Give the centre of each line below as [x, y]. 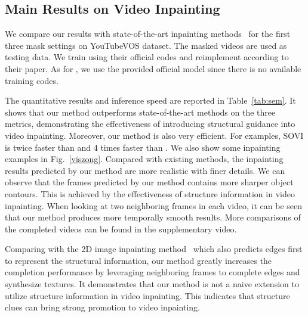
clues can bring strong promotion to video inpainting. [102, 307]
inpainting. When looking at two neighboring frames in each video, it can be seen [154, 205]
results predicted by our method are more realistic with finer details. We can [145, 170]
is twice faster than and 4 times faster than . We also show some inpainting [143, 147]
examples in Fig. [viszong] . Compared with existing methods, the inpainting [144, 159]
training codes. [32, 80]
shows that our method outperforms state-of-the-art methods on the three [140, 112]
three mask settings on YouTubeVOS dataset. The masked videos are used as [146, 45]
